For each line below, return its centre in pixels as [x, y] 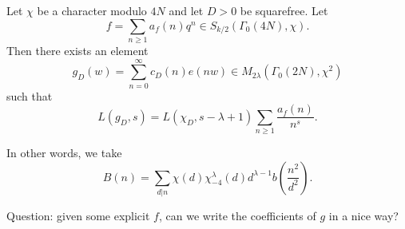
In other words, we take [64, 153]
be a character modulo [92, 10]
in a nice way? [363, 215]
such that [30, 95]
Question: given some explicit [78, 215]
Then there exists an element [77, 50]
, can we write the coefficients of [237, 215]
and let [186, 10]
